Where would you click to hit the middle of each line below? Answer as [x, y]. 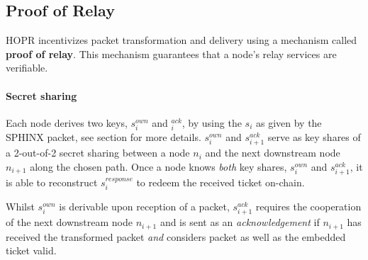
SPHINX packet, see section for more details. [104, 136]
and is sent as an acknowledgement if [240, 222]
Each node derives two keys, [67, 122]
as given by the [289, 122]
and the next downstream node [273, 153]
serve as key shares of [314, 136]
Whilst [20, 207]
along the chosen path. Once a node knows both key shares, [158, 166]
